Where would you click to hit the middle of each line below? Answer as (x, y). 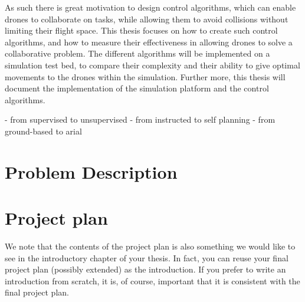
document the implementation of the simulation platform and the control (137, 88)
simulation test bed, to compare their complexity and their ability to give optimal (152, 65)
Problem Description (91, 171)
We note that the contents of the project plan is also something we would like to (150, 246)
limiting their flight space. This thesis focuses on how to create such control (141, 30)
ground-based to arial (43, 131)
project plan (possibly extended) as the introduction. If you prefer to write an (145, 269)
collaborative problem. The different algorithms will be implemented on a (137, 53)
